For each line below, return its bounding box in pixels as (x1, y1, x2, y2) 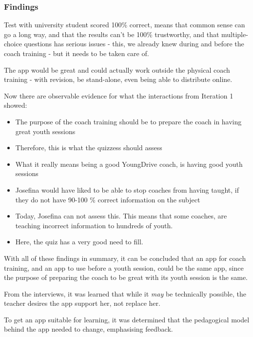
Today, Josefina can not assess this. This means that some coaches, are (15, 211, 227, 221)
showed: (4, 100, 27, 110)
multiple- (221, 29, 248, 39)
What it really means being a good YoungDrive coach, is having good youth (15, 159, 243, 169)
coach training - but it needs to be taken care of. (4, 48, 149, 58)
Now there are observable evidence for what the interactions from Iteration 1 (4, 90, 234, 100)
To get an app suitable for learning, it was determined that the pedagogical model (4, 314, 250, 324)
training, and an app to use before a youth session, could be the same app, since (4, 262, 244, 273)
